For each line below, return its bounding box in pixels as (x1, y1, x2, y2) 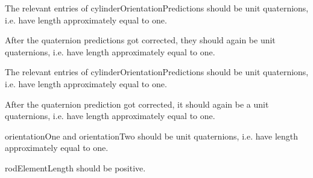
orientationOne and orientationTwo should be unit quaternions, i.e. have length (5, 129, 299, 142)
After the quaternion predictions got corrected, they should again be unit (5, 34, 276, 46)
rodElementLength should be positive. (5, 161, 146, 174)
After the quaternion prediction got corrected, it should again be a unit (5, 97, 269, 110)
